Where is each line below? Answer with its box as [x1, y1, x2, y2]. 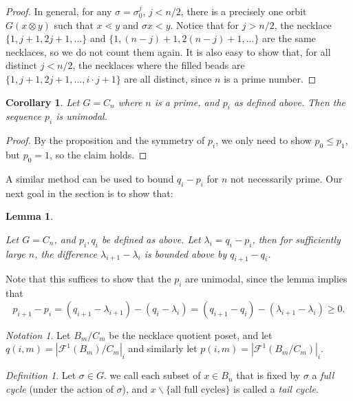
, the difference [34, 246, 97, 260]
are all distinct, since [124, 71, 212, 85]
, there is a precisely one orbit [180, 4, 307, 18]
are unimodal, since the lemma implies [185, 271, 347, 286]
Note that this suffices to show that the [6, 271, 171, 286]
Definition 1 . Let [6, 368, 76, 382]
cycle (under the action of [6, 381, 114, 395]
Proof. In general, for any [6, 4, 112, 18]
